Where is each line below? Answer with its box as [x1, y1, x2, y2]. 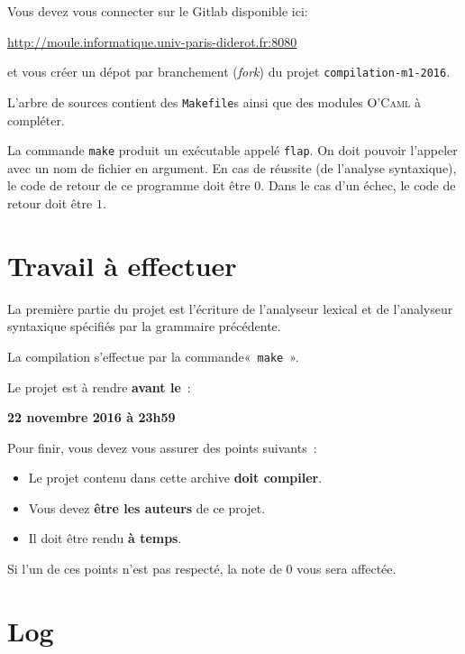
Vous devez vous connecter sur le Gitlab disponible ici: [7, 2, 308, 20]
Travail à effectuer [7, 246, 237, 283]
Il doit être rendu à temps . [28, 529, 182, 548]
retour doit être [7, 193, 93, 212]
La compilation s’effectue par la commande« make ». [7, 346, 299, 365]
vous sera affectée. [296, 559, 397, 578]
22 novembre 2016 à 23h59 [7, 408, 176, 427]
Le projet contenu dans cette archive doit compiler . [28, 468, 323, 487]
